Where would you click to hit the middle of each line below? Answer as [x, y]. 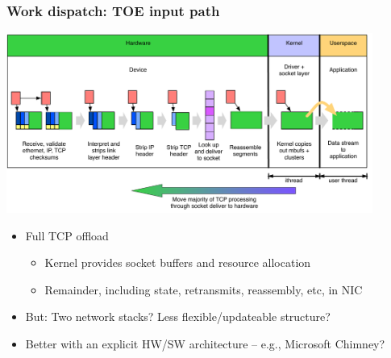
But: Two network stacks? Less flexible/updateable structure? [178, 316]
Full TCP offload [67, 235]
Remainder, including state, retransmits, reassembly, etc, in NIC [204, 289]
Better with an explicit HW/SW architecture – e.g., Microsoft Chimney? [205, 343]
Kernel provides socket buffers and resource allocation [178, 262]
